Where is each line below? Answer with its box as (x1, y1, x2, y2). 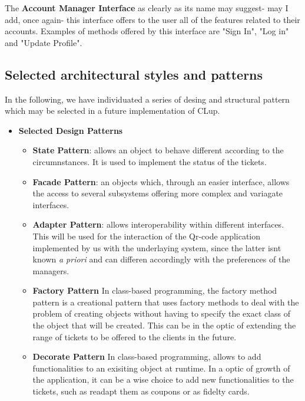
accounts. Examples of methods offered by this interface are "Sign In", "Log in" (5, 25, 289, 37)
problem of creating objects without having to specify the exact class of (32, 307, 291, 320)
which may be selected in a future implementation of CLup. (5, 104, 220, 117)
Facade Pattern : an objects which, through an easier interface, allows (32, 175, 290, 188)
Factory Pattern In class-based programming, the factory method (32, 284, 277, 297)
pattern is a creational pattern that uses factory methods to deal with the (32, 295, 299, 308)
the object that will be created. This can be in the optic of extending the (32, 319, 296, 331)
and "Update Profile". (5, 36, 82, 48)
